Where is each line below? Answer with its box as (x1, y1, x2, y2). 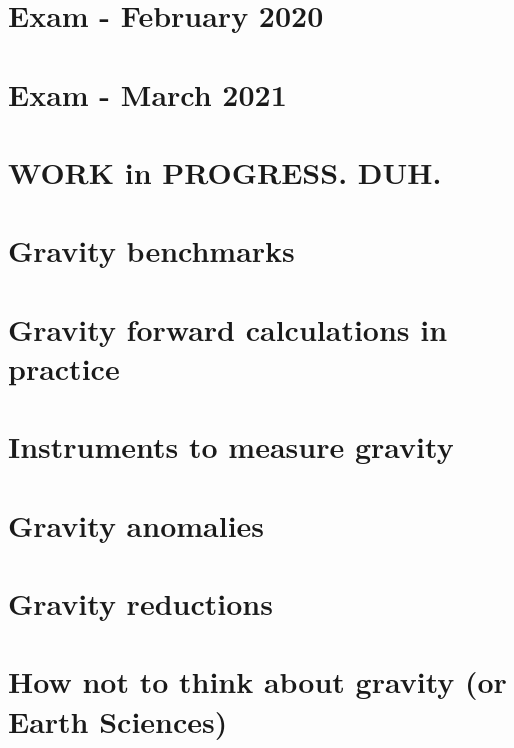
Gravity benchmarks (8, 230, 295, 271)
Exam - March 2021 (8, 73, 287, 114)
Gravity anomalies (8, 504, 265, 545)
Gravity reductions (8, 583, 273, 623)
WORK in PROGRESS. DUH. (8, 151, 442, 192)
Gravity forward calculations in (8, 308, 448, 349)
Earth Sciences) (8, 700, 228, 741)
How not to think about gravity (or (8, 661, 507, 702)
